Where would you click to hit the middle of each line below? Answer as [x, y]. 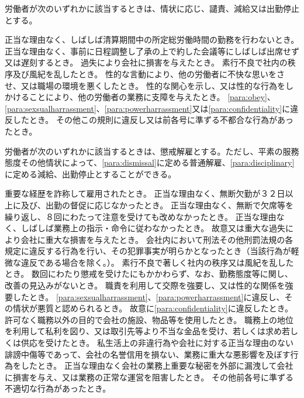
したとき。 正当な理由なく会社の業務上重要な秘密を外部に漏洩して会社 [157, 366]
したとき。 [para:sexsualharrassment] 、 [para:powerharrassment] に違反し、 [148, 296]
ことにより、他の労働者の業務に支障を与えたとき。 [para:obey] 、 [152, 97]
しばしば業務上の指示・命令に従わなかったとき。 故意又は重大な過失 [153, 228]
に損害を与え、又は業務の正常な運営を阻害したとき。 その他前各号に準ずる [149, 377]
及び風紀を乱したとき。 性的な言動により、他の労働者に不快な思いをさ [149, 73]
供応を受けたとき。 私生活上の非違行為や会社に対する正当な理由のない [157, 343]
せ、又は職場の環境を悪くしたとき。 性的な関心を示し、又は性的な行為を [145, 85]
